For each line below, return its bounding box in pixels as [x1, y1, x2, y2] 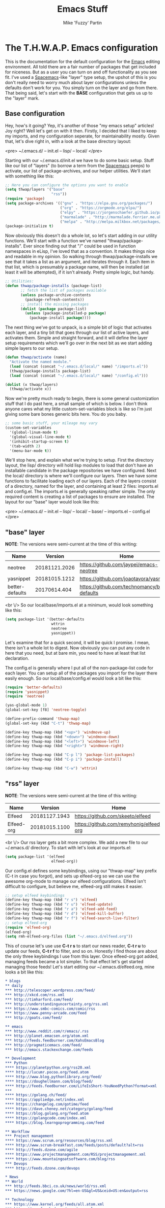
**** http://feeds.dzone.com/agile [5, 1147, 78, 1152]
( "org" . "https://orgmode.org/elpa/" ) [59, 205, 141, 210]
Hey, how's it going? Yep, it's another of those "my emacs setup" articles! [5, 122, 154, 129]
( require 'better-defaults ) [5, 685, 63, 690]
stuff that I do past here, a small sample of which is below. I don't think [5, 401, 148, 407]
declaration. [5, 655, 29, 661]
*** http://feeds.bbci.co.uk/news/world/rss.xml [5, 1184, 107, 1189]
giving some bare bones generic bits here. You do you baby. [5, 411, 127, 417]
